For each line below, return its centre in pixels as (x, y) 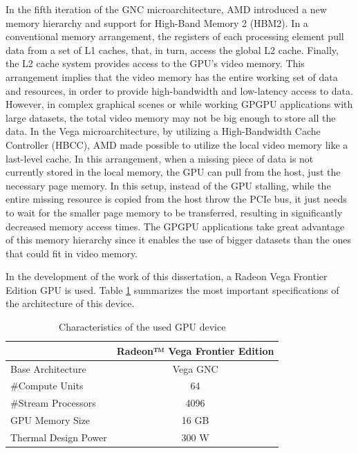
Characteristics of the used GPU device (142, 327)
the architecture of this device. (70, 303)
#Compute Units (47, 386)
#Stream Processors (53, 403)
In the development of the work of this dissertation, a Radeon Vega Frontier (167, 276)
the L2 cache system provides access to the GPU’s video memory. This (155, 63)
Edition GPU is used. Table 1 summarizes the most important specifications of (172, 289)
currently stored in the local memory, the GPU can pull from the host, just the (173, 172)
